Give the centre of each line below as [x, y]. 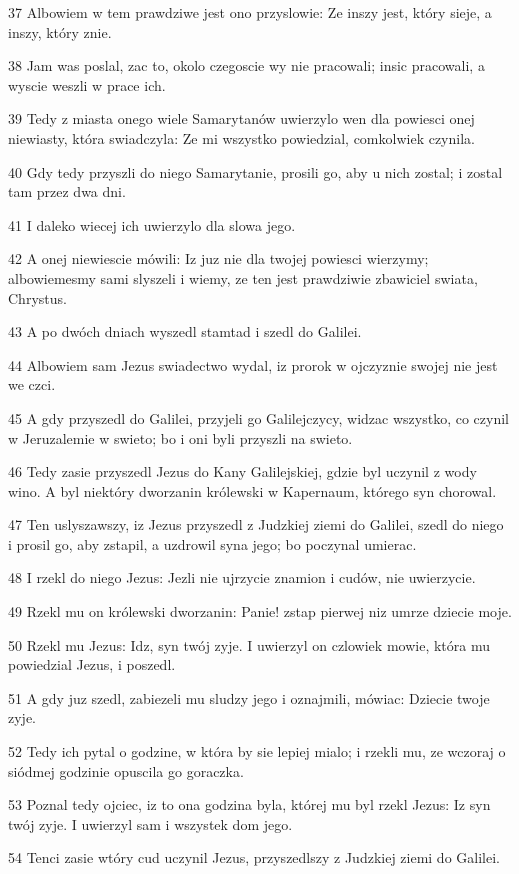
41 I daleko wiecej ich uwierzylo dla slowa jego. [152, 224]
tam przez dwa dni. [67, 191]
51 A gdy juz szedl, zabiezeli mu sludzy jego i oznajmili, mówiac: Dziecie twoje [249, 697]
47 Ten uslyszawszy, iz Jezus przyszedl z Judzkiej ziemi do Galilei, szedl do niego [256, 524]
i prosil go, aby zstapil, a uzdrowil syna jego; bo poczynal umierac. [212, 543]
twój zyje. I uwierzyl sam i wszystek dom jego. [150, 823]
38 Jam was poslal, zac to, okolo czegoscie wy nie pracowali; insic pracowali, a [246, 65]
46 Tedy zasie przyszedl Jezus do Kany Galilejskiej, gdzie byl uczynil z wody [242, 471]
